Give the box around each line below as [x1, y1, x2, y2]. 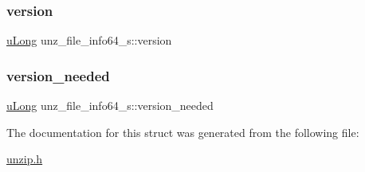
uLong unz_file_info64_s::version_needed [6, 97, 214, 114]
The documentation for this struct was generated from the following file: [6, 123, 359, 140]
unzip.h [6, 150, 43, 167]
